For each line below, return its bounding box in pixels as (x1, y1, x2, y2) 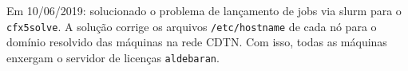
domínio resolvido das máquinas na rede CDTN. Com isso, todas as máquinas (6, 34, 387, 50)
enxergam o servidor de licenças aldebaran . (6, 49, 220, 65)
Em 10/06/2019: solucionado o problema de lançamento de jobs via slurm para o (6, 2, 402, 18)
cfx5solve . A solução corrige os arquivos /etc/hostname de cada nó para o (6, 18, 377, 34)
